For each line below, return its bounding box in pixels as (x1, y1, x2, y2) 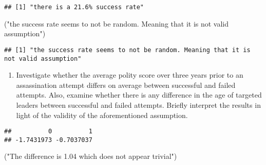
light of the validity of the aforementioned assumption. (16, 109, 188, 120)
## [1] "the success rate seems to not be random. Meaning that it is (4, 46, 251, 54)
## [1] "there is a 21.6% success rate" (4, 4, 144, 11)
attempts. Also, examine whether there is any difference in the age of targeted (16, 89, 262, 100)
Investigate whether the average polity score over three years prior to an (16, 69, 243, 80)
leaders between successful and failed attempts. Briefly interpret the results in (16, 99, 261, 110)
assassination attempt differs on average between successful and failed (16, 79, 236, 90)
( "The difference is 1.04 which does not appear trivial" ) (4, 151, 177, 161)
